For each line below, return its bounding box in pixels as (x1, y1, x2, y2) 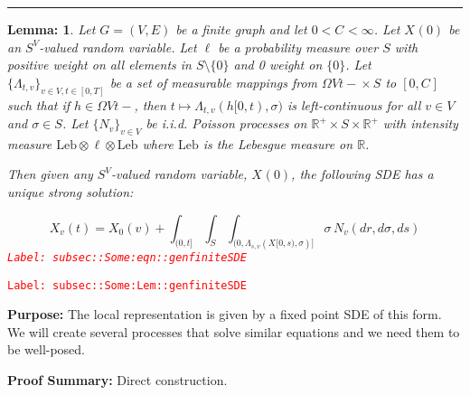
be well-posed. (7, 340, 86, 359)
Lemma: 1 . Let (7, 20, 96, 38)
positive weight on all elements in (7, 55, 192, 74)
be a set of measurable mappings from (109, 72, 318, 91)
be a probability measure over (218, 37, 379, 56)
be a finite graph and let (175, 20, 307, 38)
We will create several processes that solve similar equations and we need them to (7, 322, 460, 341)
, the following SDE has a (291, 165, 434, 183)
